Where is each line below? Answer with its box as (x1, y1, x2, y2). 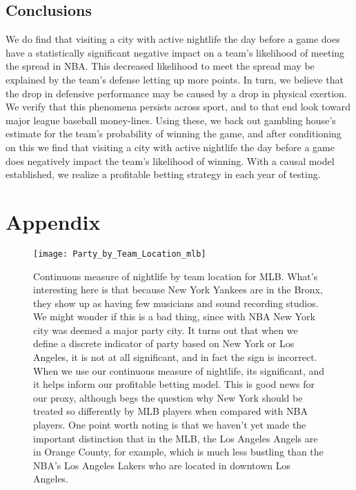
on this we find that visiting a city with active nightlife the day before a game (6, 139, 335, 154)
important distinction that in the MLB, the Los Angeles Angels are (33, 431, 318, 445)
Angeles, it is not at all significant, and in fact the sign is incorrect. (33, 350, 317, 364)
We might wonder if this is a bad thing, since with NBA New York (33, 309, 315, 324)
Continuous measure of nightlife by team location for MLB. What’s (33, 268, 318, 283)
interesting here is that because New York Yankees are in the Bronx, (33, 282, 323, 297)
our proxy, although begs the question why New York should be (33, 390, 303, 404)
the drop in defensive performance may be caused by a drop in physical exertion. (6, 86, 347, 100)
